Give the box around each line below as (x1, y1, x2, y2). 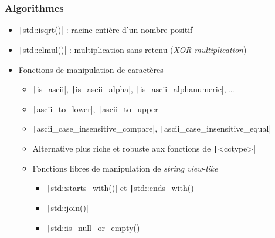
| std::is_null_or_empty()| (46, 221, 142, 233)
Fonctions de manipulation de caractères (18, 63, 164, 75)
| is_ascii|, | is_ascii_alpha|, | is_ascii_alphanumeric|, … (32, 83, 235, 95)
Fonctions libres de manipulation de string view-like (32, 162, 218, 174)
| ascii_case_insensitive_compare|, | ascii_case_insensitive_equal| (32, 122, 271, 135)
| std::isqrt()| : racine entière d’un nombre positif (18, 24, 193, 36)
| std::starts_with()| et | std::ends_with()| (46, 182, 196, 194)
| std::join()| (46, 202, 89, 213)
